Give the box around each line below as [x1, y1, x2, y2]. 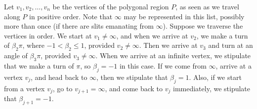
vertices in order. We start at [4, 30, 92, 40]
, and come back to [105, 83, 163, 93]
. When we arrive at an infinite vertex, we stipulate [95, 50, 251, 61]
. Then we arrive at [139, 40, 198, 50]
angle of [4, 50, 28, 61]
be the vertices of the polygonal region [52, 1, 169, 11]
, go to [52, 83, 73, 93]
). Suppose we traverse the [163, 21, 243, 31]
